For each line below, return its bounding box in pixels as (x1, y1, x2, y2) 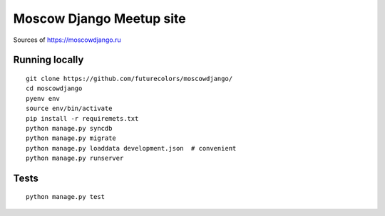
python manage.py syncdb (26, 124, 113, 132)
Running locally (13, 54, 84, 66)
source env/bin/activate (26, 104, 113, 113)
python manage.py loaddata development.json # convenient (26, 144, 237, 152)
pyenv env (26, 94, 60, 102)
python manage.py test (26, 193, 106, 201)
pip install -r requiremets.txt (26, 114, 139, 122)
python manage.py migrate (26, 134, 117, 142)
